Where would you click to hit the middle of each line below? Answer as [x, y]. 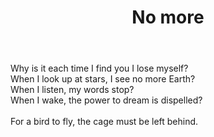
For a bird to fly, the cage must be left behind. [104, 122]
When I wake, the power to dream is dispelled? [106, 100]
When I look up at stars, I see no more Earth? [103, 79]
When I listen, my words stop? [72, 90]
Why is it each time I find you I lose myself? [99, 68]
